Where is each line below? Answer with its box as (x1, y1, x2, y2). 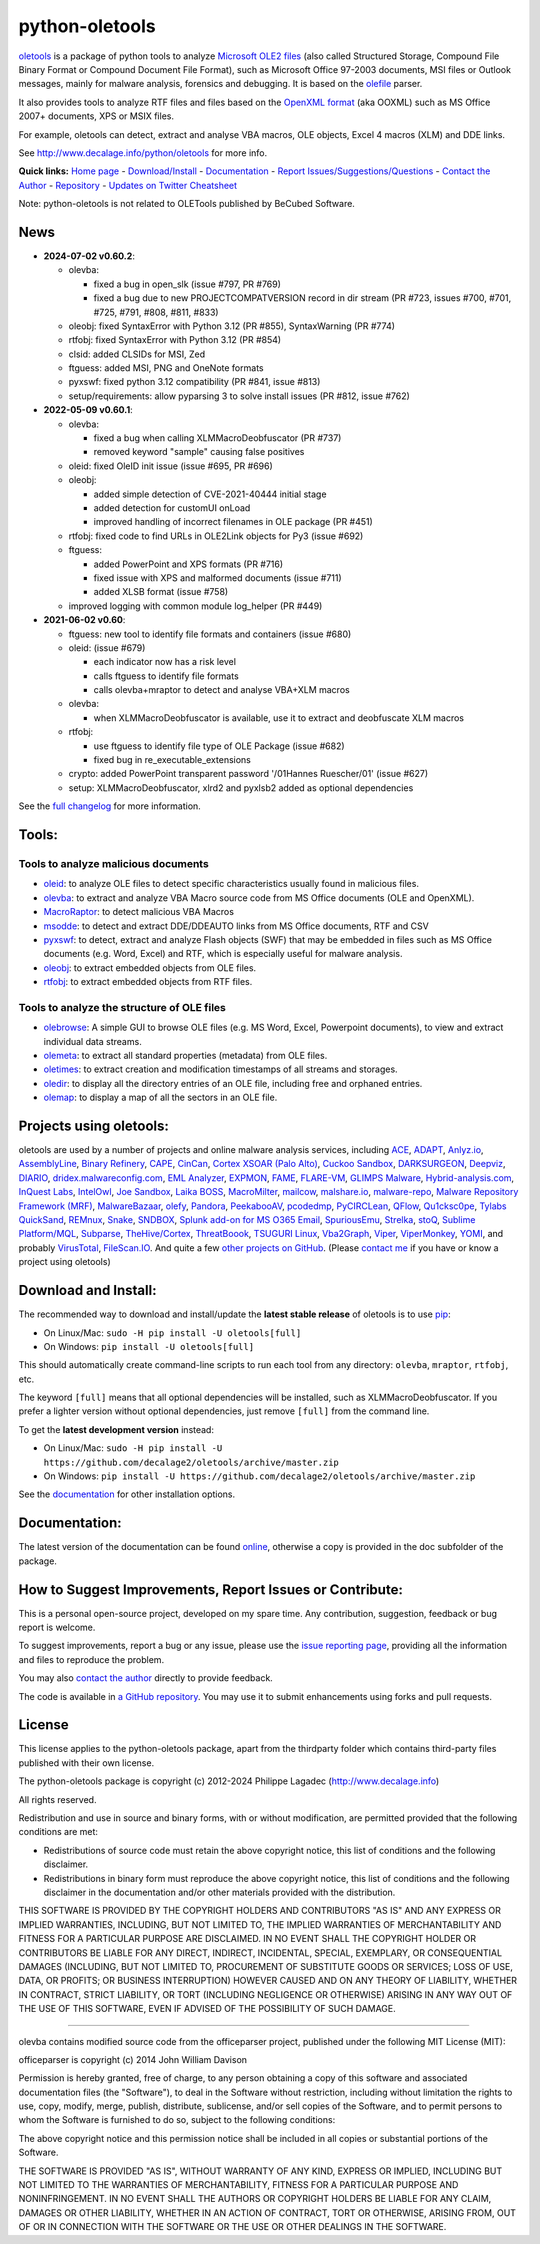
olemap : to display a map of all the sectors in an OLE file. (43, 1091, 278, 1104)
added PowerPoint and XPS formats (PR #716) (93, 558, 284, 570)
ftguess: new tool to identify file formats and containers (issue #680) (68, 628, 352, 640)
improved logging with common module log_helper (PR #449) (68, 600, 323, 612)
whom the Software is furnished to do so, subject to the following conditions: (18, 2114, 336, 2126)
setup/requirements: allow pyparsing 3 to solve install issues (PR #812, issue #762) (68, 390, 410, 402)
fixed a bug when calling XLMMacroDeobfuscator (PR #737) (93, 432, 342, 444)
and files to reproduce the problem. (18, 1653, 165, 1665)
